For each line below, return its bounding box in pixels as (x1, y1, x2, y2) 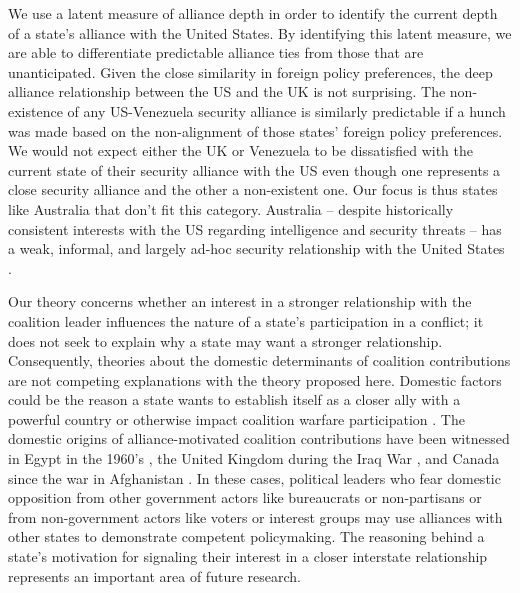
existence (8, 100, 63, 121)
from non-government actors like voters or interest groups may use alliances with (8, 506, 503, 527)
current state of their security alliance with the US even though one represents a (8, 159, 501, 180)
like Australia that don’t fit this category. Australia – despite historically (8, 198, 454, 219)
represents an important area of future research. (8, 565, 301, 586)
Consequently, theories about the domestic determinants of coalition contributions (8, 350, 511, 371)
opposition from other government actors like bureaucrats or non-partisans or (8, 487, 482, 508)
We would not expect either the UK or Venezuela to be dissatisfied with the (8, 140, 474, 161)
